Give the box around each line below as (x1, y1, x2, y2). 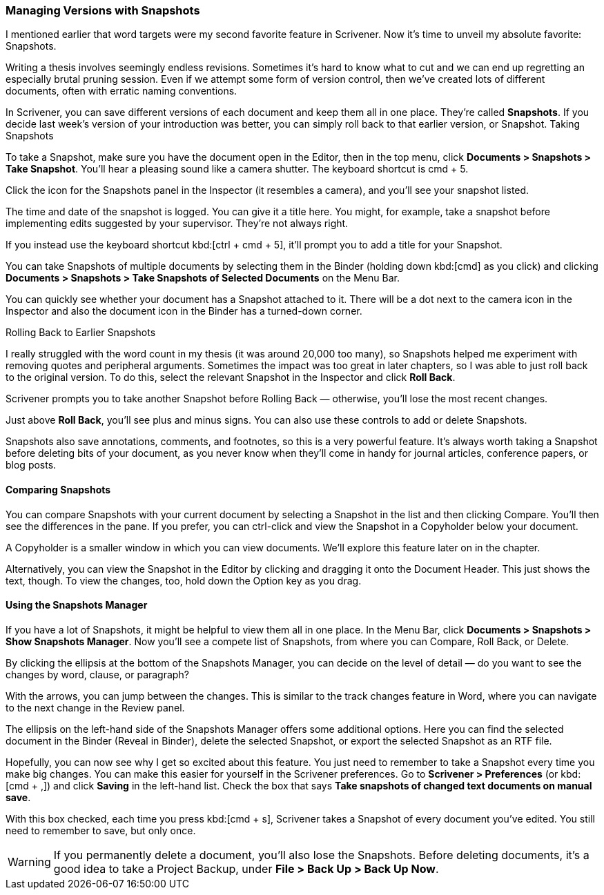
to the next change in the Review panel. (6, 701, 185, 714)
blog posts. (6, 459, 57, 471)
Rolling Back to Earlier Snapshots (6, 326, 156, 339)
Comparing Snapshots (6, 483, 111, 495)
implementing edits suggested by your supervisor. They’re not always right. (6, 217, 349, 230)
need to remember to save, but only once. (6, 824, 196, 836)
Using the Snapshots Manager (6, 599, 148, 611)
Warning (8, 854, 51, 869)
